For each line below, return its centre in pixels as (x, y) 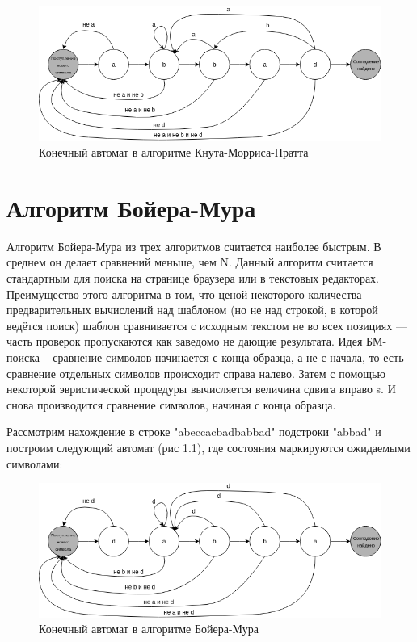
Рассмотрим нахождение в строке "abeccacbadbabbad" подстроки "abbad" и (194, 432)
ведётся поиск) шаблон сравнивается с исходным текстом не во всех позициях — (207, 325)
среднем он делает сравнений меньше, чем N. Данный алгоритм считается (190, 262)
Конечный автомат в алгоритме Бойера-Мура (149, 629)
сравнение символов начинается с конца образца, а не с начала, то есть (228, 357)
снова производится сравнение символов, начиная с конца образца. (171, 404)
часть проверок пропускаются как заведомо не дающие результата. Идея (185, 341)
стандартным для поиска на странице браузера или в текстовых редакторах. (193, 277)
